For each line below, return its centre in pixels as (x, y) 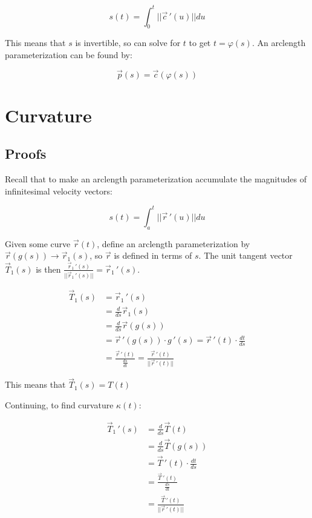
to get (200, 43)
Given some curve (38, 243)
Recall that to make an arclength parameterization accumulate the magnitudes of (156, 179)
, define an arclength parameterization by (174, 243)
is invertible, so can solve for (128, 43)
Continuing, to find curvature (59, 405)
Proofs (26, 154)
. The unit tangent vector (245, 255)
